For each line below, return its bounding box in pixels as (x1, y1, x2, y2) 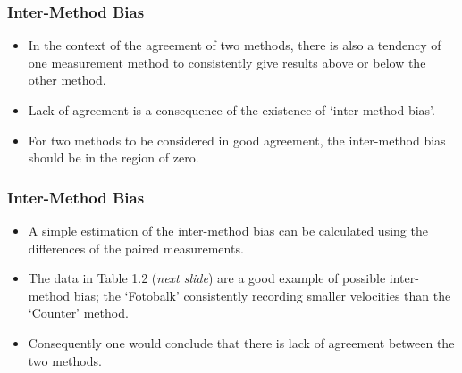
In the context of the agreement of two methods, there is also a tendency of (28, 36, 441, 54)
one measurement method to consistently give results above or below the (28, 53, 426, 71)
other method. (28, 70, 106, 89)
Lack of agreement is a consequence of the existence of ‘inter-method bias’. (28, 101, 435, 119)
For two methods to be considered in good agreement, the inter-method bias (28, 130, 446, 149)
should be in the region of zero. (28, 148, 199, 167)
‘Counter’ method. (28, 303, 129, 322)
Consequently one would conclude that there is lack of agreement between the (28, 333, 455, 352)
